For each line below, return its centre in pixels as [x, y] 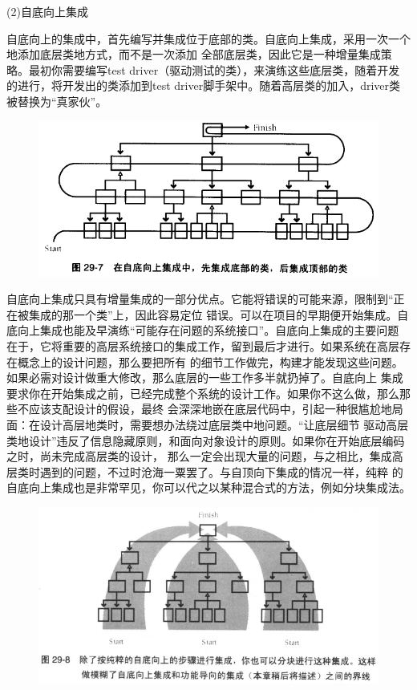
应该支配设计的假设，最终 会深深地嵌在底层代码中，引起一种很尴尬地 [210, 409]
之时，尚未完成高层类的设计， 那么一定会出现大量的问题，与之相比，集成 [199, 456]
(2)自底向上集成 [47, 11]
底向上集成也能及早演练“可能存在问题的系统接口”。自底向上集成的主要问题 [203, 330]
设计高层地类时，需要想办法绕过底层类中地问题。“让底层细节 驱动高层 [224, 425]
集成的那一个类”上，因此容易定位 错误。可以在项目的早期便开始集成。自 [219, 314]
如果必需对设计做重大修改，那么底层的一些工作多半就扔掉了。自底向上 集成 [205, 377]
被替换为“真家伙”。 [57, 101]
